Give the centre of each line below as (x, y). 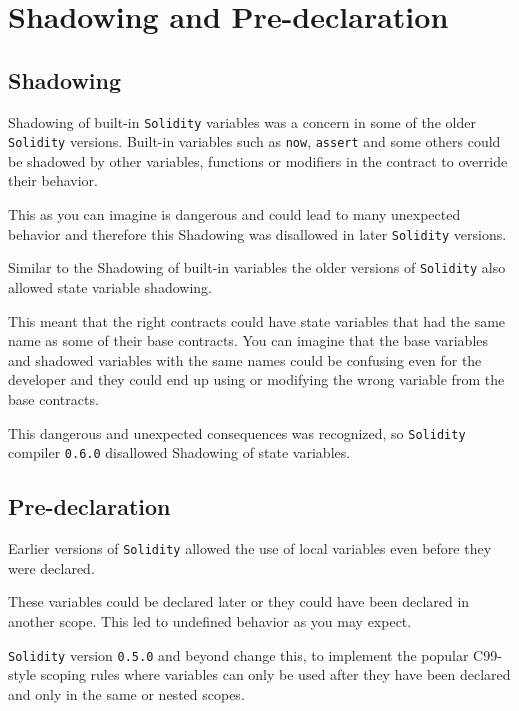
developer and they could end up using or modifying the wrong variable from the (256, 379)
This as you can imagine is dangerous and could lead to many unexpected (234, 214)
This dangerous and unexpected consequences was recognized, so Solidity (237, 432)
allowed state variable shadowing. (110, 286)
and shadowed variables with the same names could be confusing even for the (245, 359)
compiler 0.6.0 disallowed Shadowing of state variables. (179, 452)
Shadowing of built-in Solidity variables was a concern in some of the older (242, 121)
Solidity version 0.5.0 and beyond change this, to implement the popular (238, 654)
